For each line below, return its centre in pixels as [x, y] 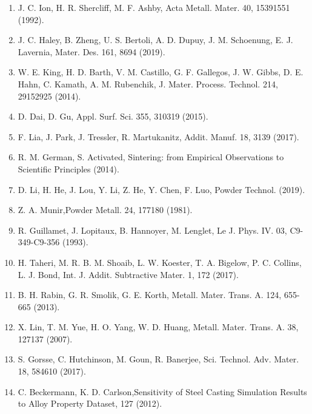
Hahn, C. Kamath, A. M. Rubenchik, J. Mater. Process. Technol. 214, [148, 83]
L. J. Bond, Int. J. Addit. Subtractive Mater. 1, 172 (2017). [128, 274]
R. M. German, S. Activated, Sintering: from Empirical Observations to [151, 157]
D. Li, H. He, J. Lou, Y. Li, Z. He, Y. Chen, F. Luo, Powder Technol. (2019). [161, 189]
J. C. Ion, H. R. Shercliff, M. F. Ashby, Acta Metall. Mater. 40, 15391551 [154, 7]
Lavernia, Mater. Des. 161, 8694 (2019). [91, 51]
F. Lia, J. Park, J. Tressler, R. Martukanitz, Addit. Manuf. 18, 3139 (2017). [158, 136]
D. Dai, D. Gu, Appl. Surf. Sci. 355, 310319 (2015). [113, 116]
